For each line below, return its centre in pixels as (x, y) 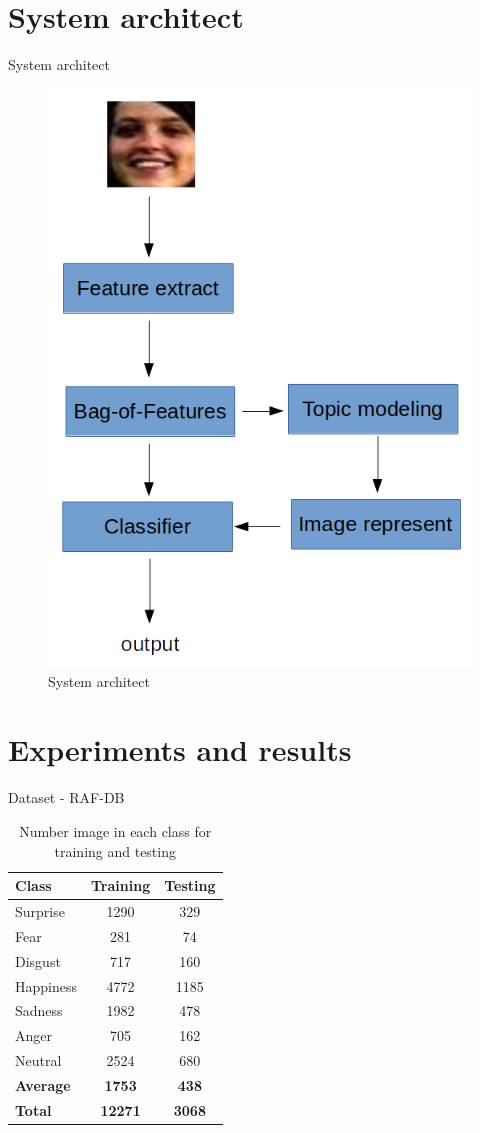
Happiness (46, 985)
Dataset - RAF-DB (66, 797)
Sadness (39, 1010)
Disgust (38, 960)
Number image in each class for (115, 831)
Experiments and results (180, 749)
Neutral (38, 1060)
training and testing (115, 850)
